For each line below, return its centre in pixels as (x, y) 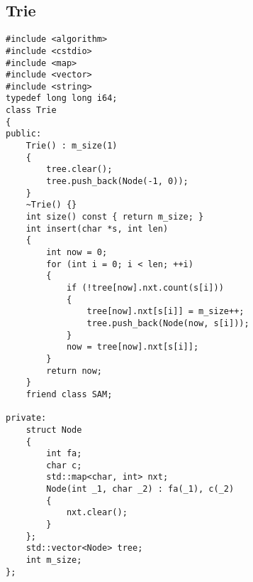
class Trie (31, 111)
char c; (64, 465)
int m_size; (54, 560)
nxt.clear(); (97, 513)
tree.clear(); (79, 169)
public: (24, 134)
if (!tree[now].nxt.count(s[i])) (145, 287)
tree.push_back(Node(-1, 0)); (117, 182)
